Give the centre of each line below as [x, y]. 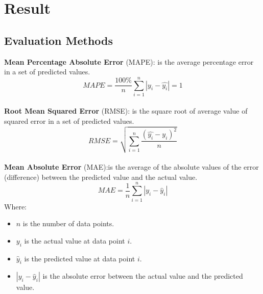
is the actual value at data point [75, 240]
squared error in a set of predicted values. [69, 121]
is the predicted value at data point [80, 258]
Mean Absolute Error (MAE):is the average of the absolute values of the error [131, 167]
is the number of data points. [68, 223]
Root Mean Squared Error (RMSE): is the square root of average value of [126, 111]
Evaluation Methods [59, 40]
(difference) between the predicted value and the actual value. [101, 177]
